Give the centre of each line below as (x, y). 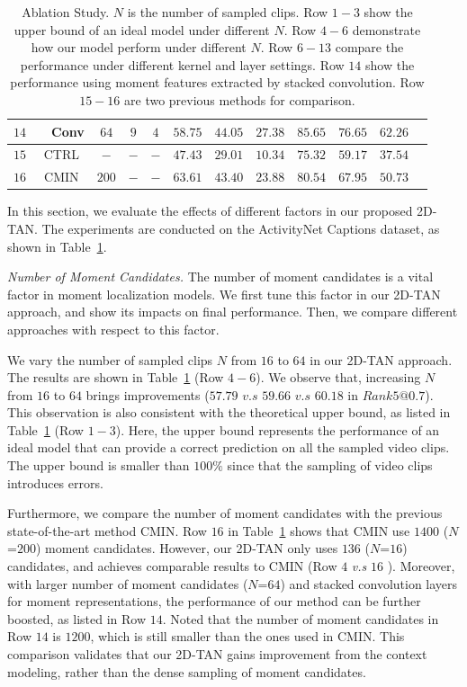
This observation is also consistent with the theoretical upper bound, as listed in (229, 412)
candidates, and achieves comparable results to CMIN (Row (172, 566)
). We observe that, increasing (338, 377)
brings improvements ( (148, 394)
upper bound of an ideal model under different (142, 29)
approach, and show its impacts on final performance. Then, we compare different (233, 312)
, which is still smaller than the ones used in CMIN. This (247, 636)
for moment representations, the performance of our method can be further (214, 601)
